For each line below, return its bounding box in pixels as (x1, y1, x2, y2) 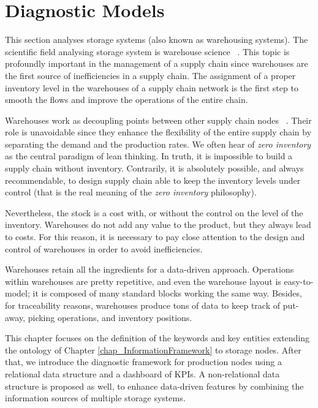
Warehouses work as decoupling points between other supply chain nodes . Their (5, 113, 312, 126)
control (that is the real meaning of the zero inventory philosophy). (5, 186, 257, 198)
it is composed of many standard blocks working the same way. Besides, (32, 287, 302, 300)
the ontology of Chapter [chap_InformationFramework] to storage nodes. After (5, 343, 301, 356)
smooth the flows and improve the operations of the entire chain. (5, 93, 248, 106)
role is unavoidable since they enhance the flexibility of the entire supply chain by (5, 126, 312, 138)
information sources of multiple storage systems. (5, 391, 186, 404)
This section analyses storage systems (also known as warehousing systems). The (5, 33, 308, 46)
